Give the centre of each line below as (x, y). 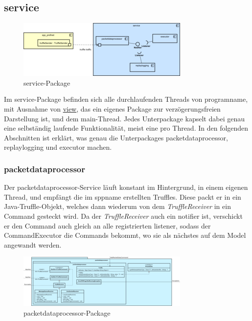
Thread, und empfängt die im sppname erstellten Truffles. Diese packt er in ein (123, 196)
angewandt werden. (33, 244)
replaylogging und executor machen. (58, 147)
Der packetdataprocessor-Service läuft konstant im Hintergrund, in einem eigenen (126, 187)
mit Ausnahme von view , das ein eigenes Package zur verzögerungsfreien (112, 108)
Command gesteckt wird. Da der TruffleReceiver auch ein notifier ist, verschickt (123, 216)
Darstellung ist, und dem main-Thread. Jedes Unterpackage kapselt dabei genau (124, 118)
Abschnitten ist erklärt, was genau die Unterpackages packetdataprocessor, (116, 137)
